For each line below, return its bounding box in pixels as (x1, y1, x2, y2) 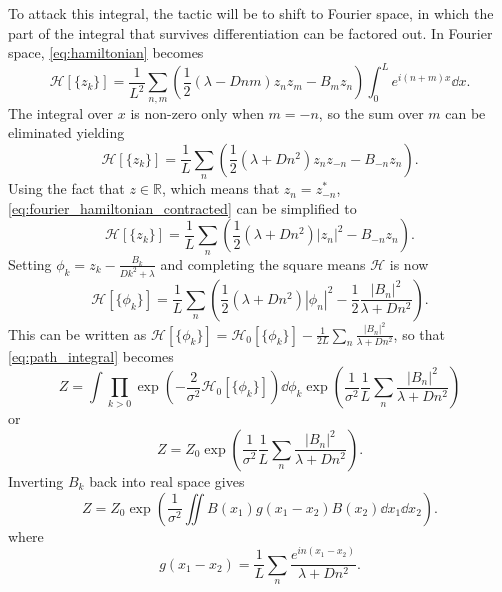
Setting (8, 253, 52, 274)
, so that (393, 323, 445, 344)
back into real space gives (89, 470, 245, 491)
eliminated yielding (8, 122, 125, 143)
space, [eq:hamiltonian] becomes (8, 42, 204, 63)
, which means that (161, 178, 280, 199)
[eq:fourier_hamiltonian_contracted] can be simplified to (8, 197, 357, 218)
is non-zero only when (130, 102, 264, 123)
